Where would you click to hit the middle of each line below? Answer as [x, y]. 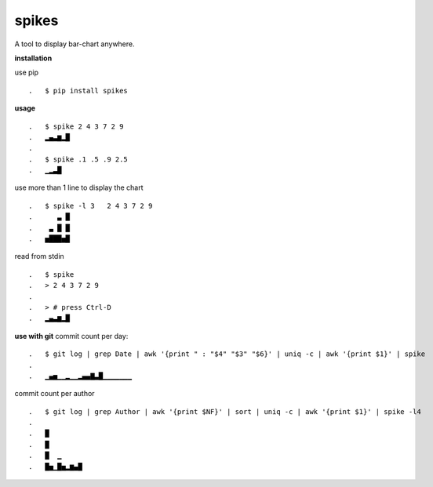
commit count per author [55, 394]
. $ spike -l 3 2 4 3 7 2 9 [91, 205]
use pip [27, 73]
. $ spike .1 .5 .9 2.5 [78, 159]
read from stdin [39, 256]
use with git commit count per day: [71, 336]
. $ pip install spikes [78, 91]
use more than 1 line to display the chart [79, 187]
